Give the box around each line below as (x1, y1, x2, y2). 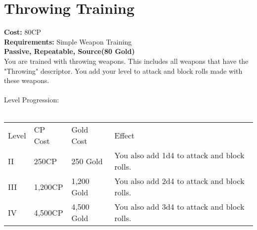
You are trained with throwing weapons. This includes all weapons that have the (4, 55, 249, 66)
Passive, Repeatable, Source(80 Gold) (4, 46, 135, 56)
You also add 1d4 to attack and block (114, 149, 245, 161)
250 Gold (71, 155, 103, 167)
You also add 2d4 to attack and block (114, 175, 245, 187)
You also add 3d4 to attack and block (114, 201, 245, 213)
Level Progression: (4, 94, 59, 105)
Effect (114, 129, 135, 141)
